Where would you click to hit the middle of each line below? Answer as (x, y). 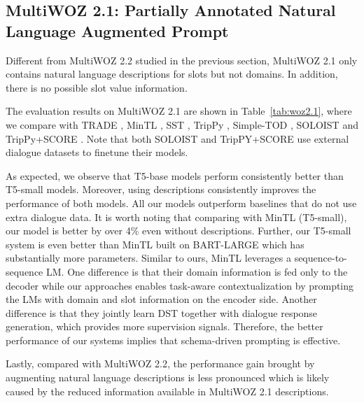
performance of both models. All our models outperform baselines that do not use (181, 203)
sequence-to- (321, 258)
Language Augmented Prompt (117, 30)
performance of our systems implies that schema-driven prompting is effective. (173, 340)
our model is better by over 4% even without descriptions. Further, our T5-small (178, 231)
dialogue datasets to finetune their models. (97, 152)
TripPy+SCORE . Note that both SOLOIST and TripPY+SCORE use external (177, 138)
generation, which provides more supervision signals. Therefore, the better (164, 326)
